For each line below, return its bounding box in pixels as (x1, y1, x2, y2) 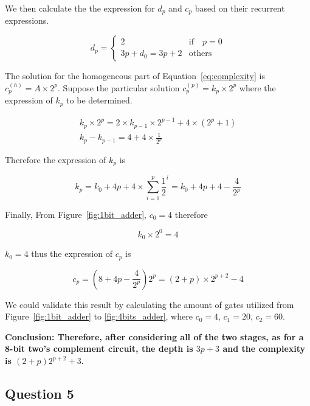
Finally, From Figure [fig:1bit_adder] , (5, 208, 146, 220)
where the (239, 81, 276, 94)
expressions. (5, 14, 49, 27)
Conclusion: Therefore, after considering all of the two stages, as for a (5, 330, 304, 343)
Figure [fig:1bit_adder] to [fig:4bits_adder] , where (5, 310, 193, 323)
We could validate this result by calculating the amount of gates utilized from (5, 298, 294, 310)
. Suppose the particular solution (58, 81, 180, 94)
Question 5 (5, 384, 74, 403)
